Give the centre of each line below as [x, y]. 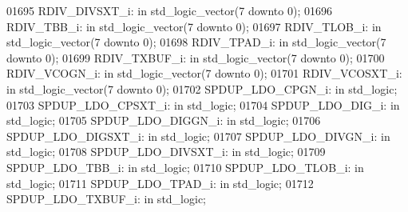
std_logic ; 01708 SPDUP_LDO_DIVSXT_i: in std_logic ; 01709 [166, 152]
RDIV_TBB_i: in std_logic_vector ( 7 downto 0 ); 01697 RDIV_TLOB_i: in [194, 26]
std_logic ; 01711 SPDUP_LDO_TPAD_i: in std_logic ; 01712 [160, 183]
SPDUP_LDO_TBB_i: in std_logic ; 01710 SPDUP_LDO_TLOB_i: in [185, 167]
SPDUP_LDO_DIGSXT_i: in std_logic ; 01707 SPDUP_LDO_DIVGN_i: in [198, 136]
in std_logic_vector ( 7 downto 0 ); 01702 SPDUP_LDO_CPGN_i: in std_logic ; [202, 88]
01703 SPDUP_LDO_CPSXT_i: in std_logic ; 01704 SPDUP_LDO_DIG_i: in [203, 104]
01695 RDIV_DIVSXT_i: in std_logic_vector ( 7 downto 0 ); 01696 [169, 10]
